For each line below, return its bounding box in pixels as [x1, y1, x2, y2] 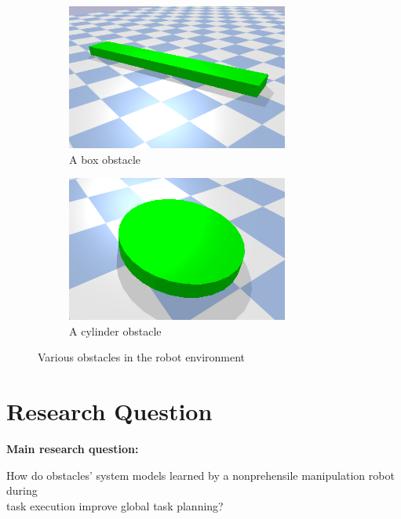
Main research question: [6, 441, 139, 457]
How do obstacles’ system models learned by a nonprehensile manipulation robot [6, 466, 395, 483]
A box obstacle [69, 151, 141, 167]
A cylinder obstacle [69, 322, 162, 339]
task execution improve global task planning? [6, 497, 224, 514]
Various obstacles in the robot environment [38, 349, 246, 365]
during [6, 482, 38, 499]
